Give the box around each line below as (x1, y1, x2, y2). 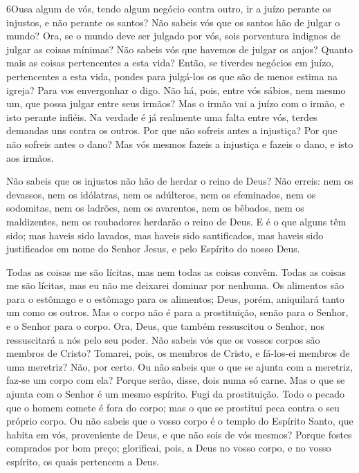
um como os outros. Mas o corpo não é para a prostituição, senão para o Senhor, (6, 305, 349, 319)
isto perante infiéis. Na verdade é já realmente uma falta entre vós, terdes (6, 109, 317, 124)
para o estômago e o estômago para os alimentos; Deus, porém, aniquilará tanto (6, 291, 344, 306)
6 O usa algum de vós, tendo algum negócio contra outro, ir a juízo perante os (6, 1, 331, 15)
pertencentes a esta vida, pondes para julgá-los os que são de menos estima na (6, 68, 338, 83)
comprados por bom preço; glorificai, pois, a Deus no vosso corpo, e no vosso (6, 440, 331, 455)
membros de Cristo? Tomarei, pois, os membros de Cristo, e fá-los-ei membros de (6, 346, 350, 360)
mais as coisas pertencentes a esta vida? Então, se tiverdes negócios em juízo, (6, 55, 334, 70)
